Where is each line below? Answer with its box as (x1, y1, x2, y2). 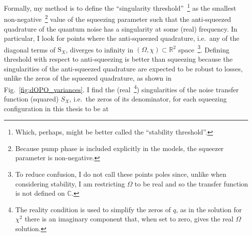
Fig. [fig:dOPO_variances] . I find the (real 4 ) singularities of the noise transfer (4, 83, 239, 94)
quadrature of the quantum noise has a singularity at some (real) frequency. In (4, 23, 237, 34)
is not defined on (15, 188, 65, 198)
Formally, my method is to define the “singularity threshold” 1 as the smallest (4, 1, 236, 13)
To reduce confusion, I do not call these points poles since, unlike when (15, 169, 226, 179)
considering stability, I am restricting (15, 178, 125, 188)
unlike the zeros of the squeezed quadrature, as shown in (4, 73, 172, 83)
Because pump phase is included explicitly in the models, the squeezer (15, 143, 224, 153)
